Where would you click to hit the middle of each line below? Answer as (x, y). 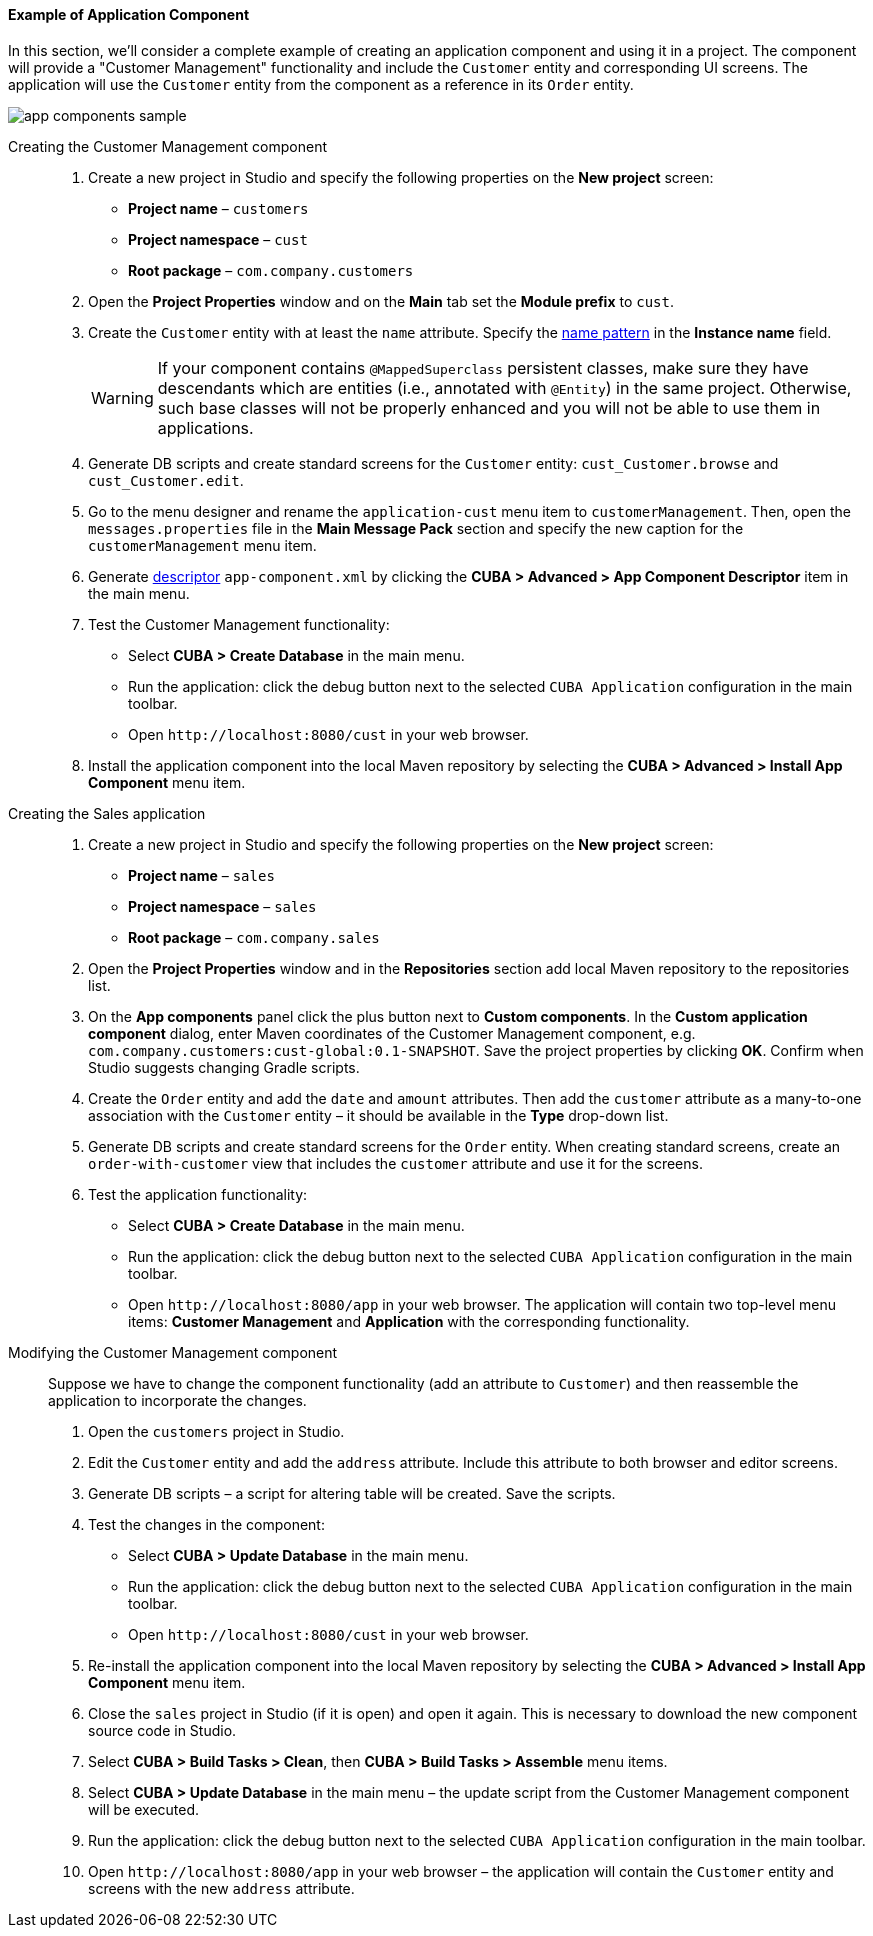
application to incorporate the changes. (177, 1400)
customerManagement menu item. (202, 545)
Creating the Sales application (107, 813)
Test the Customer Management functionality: (239, 624)
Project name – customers (218, 208)
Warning (122, 397)
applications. (205, 427)
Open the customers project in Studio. (216, 1431)
